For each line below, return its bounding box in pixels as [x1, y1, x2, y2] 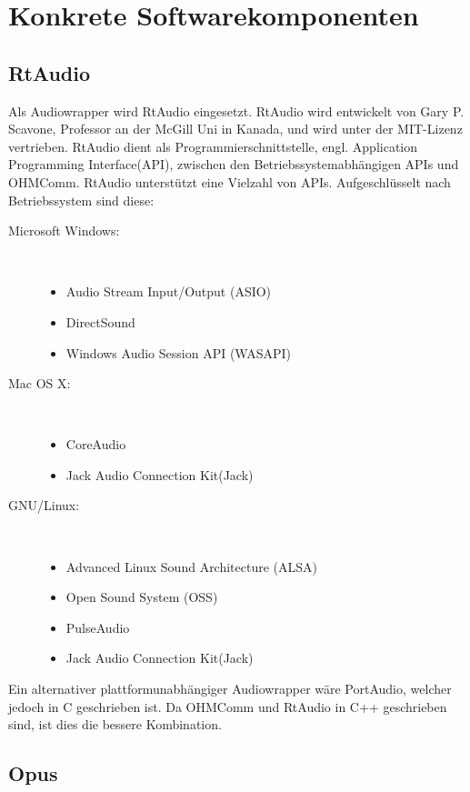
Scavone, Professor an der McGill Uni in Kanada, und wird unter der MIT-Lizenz [8, 119, 463, 138]
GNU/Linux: [8, 496, 80, 515]
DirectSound [65, 312, 135, 331]
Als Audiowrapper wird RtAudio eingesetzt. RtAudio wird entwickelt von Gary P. [8, 101, 465, 120]
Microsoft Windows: [8, 221, 120, 240]
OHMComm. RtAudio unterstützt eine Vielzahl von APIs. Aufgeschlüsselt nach [8, 172, 451, 191]
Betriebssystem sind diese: [8, 190, 155, 209]
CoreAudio [65, 435, 126, 454]
